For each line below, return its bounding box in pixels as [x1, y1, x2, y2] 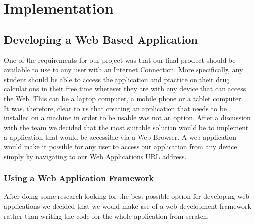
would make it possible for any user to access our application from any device [4, 141, 237, 151]
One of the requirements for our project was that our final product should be [4, 55, 236, 65]
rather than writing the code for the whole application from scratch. [4, 210, 209, 221]
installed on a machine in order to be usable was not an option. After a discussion [4, 112, 251, 123]
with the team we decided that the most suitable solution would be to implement [4, 122, 249, 132]
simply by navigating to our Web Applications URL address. [4, 151, 187, 161]
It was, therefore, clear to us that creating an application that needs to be [4, 103, 227, 113]
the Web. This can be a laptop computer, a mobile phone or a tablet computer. [4, 93, 243, 103]
